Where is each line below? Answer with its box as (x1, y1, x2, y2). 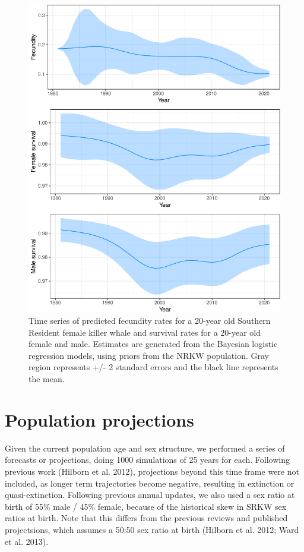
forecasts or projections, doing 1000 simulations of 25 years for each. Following (5, 453, 290, 466)
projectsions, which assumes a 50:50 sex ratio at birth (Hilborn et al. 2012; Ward (5, 523, 299, 535)
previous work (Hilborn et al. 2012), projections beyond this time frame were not (5, 465, 299, 477)
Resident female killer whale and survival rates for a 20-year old (28, 326, 261, 338)
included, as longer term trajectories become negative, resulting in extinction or (5, 477, 294, 489)
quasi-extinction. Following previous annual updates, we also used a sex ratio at (5, 488, 295, 501)
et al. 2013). (5, 535, 49, 547)
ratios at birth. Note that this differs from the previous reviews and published (5, 512, 288, 524)
